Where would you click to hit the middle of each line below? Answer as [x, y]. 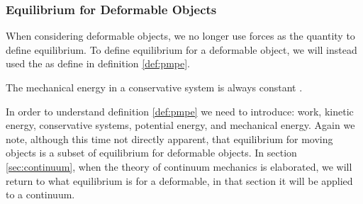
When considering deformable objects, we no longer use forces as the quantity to [180, 36]
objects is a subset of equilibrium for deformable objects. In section [151, 153]
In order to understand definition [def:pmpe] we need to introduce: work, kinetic [180, 111]
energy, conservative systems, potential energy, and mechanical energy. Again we [180, 125]
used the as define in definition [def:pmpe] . [98, 63]
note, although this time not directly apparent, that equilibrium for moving [169, 138]
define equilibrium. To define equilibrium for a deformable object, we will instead [181, 49]
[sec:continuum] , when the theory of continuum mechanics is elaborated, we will [179, 166]
